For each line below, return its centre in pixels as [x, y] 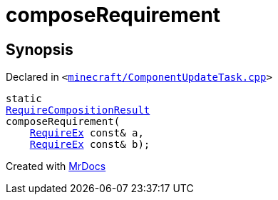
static [24, 99]
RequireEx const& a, [87, 133]
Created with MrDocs [56, 166]
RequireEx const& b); [90, 145]
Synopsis [40, 49]
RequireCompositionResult [78, 110]
